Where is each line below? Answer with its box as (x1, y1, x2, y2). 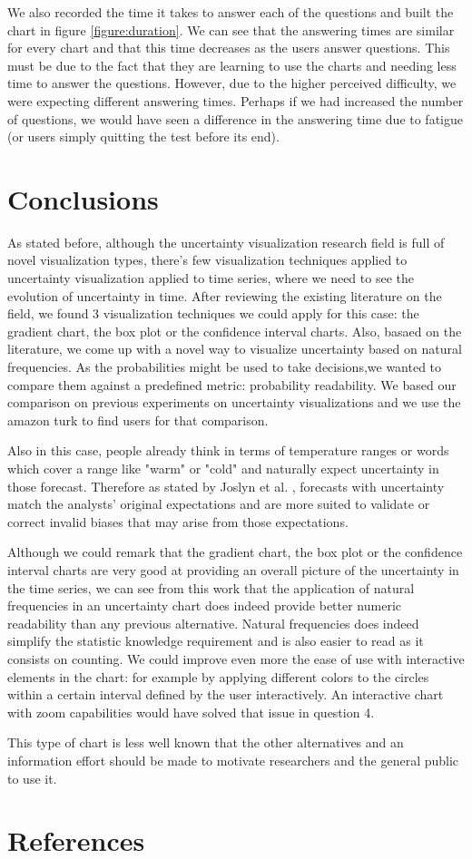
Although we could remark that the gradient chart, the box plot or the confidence (7, 542, 463, 561)
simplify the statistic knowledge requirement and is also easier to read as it (7, 631, 424, 650)
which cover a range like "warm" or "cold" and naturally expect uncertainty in (7, 459, 439, 477)
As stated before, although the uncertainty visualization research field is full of (7, 232, 445, 251)
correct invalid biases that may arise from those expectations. (7, 512, 349, 531)
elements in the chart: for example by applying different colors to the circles (7, 667, 429, 686)
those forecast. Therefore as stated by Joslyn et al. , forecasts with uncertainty (7, 476, 445, 495)
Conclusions (7, 180, 159, 217)
